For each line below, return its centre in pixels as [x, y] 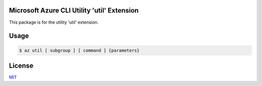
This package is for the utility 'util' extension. [54, 22]
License [21, 65]
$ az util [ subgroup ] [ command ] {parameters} [79, 50]
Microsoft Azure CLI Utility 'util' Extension [74, 10]
